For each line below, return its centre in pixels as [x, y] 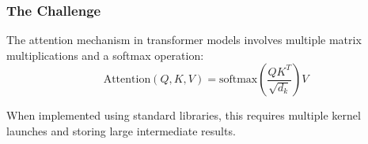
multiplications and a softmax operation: [105, 55]
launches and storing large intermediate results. [121, 131]
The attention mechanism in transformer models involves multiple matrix [184, 40]
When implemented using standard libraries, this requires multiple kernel [184, 115]
